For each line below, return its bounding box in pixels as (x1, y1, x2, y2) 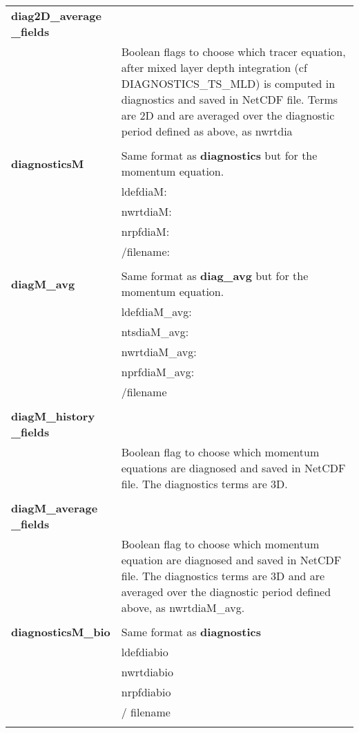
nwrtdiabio (121, 664, 173, 680)
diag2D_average (11, 8, 101, 24)
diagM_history (11, 408, 95, 424)
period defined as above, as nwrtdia (121, 123, 293, 139)
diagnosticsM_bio (11, 624, 110, 640)
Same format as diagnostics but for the (121, 147, 318, 163)
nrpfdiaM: (121, 223, 170, 239)
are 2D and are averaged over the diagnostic (121, 107, 335, 123)
